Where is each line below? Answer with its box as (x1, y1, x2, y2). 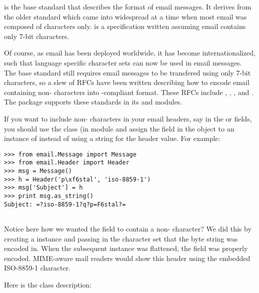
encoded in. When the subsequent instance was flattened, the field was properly (4, 243, 248, 253)
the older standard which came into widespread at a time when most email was (4, 11, 247, 21)
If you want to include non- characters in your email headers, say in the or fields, (4, 113, 252, 123)
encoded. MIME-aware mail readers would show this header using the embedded (4, 252, 250, 263)
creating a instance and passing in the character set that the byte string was (4, 233, 238, 243)
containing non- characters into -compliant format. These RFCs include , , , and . (4, 86, 253, 97)
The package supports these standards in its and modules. (4, 96, 182, 107)
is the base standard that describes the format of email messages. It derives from (4, 1, 251, 11)
